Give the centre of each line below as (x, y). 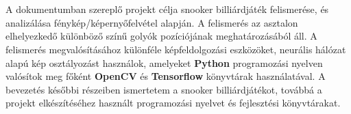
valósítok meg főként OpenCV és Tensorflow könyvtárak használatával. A (166, 76)
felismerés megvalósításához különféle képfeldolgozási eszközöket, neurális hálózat (176, 49)
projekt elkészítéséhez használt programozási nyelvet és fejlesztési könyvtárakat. (173, 103)
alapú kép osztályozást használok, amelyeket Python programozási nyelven (164, 62)
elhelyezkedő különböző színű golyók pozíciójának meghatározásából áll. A (161, 36)
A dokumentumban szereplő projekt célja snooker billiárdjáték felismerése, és (167, 9)
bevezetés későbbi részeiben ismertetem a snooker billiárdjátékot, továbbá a (164, 89)
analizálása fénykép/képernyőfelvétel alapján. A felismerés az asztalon (152, 22)
